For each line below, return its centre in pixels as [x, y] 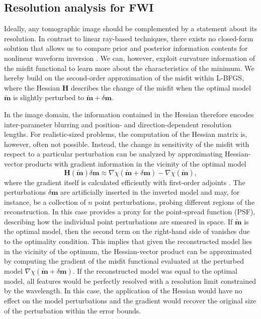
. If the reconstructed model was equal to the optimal [155, 270]
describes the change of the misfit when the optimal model [161, 87]
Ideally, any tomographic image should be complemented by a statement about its [131, 28]
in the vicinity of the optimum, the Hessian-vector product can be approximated [128, 251]
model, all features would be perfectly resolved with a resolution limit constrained [130, 281]
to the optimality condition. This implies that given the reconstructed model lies [128, 241]
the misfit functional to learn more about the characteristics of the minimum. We [129, 68]
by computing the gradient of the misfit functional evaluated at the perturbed [124, 261]
